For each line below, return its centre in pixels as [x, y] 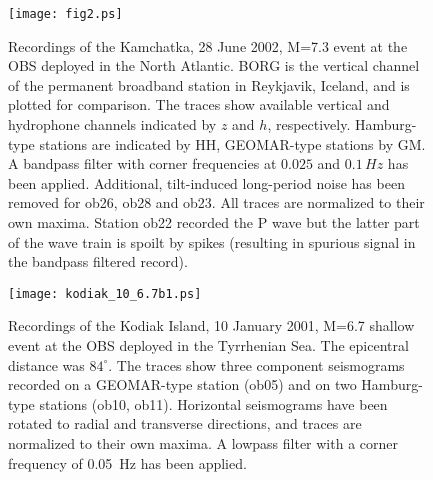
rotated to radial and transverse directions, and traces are [185, 423]
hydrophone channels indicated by [112, 124]
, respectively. [309, 124]
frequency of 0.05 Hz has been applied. [127, 462]
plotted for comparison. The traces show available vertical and [199, 104]
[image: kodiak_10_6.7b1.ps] [105, 293]
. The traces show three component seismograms [256, 364]
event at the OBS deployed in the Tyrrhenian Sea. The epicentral [208, 345]
